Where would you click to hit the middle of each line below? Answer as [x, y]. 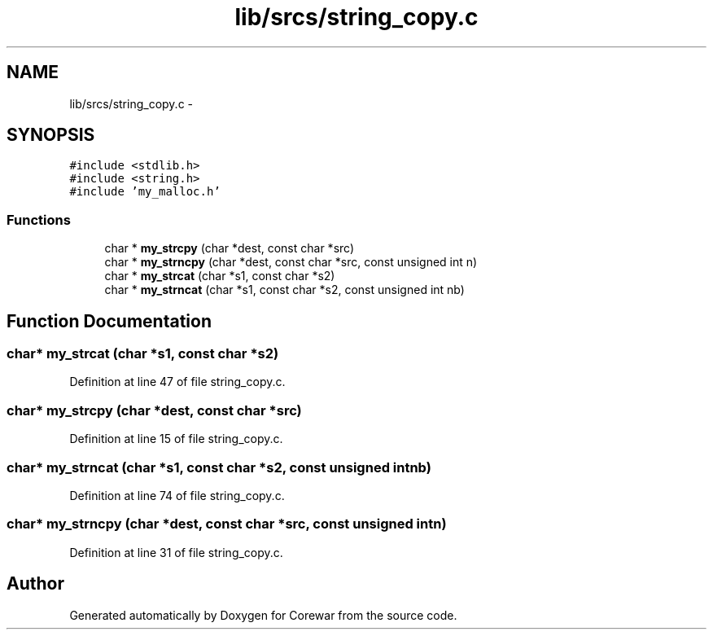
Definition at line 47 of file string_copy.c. [177, 382]
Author [35, 584]
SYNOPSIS [51, 135]
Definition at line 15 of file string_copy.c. [176, 439]
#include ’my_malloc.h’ [145, 192]
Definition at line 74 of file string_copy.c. [177, 495]
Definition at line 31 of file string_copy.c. [176, 552]
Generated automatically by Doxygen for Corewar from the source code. [263, 615]
